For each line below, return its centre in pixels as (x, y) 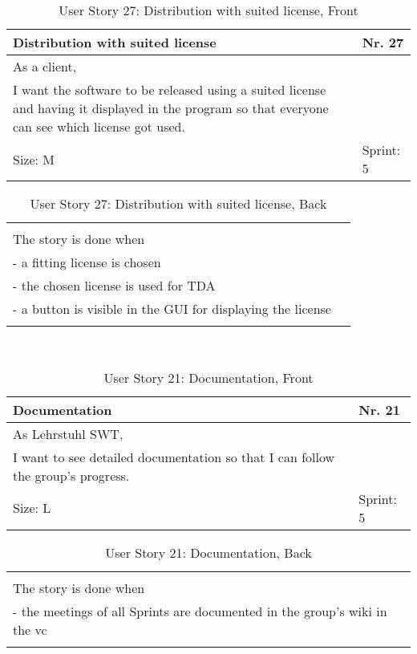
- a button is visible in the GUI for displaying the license (172, 309)
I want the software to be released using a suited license (170, 89)
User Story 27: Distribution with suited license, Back (178, 203)
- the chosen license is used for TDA (114, 285)
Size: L (32, 508)
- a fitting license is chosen (87, 262)
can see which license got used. (99, 126)
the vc (30, 629)
